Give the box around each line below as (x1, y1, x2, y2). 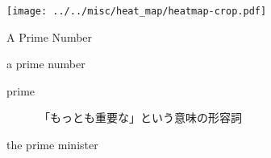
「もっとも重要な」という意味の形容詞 (39, 109, 242, 126)
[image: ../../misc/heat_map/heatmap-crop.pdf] (6, 6, 267, 17)
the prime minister (6, 136, 98, 153)
